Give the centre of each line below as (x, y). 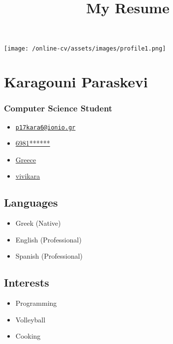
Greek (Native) (38, 223)
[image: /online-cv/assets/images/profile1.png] (85, 49)
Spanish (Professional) (49, 256)
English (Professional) (48, 239)
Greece (26, 159)
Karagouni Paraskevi (76, 82)
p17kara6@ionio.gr (45, 127)
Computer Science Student (58, 108)
